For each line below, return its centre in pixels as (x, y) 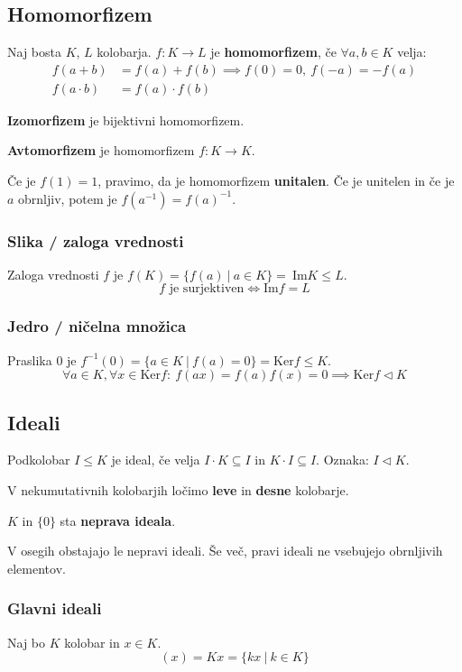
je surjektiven (207, 289)
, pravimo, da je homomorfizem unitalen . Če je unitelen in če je (276, 181)
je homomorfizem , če (273, 52)
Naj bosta (34, 52)
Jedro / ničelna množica (97, 326)
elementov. (37, 568)
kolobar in (92, 642)
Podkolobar (39, 460)
